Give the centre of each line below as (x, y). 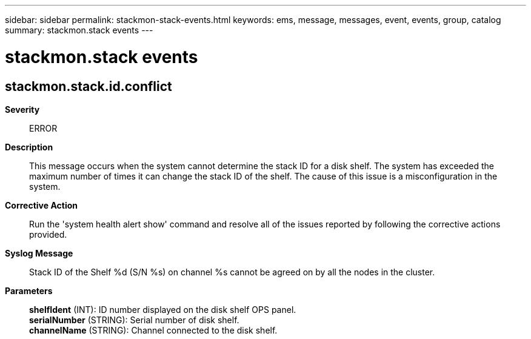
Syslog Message (39, 253)
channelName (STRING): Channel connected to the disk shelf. (153, 330)
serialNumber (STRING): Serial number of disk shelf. (134, 320)
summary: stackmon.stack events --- (79, 30)
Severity (22, 109)
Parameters (29, 290)
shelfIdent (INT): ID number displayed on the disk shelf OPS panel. (163, 309)
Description (29, 147)
